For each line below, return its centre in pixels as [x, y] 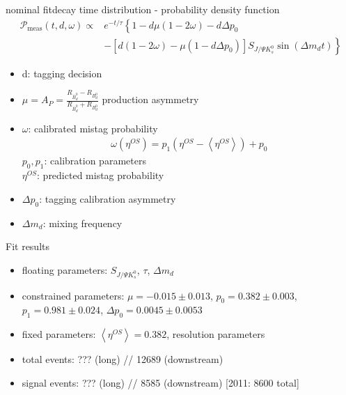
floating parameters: [65, 269]
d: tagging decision [62, 73]
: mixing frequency [82, 223]
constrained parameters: [73, 295]
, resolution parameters [216, 334]
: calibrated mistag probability [93, 128]
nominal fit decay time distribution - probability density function [143, 9]
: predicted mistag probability [101, 175]
